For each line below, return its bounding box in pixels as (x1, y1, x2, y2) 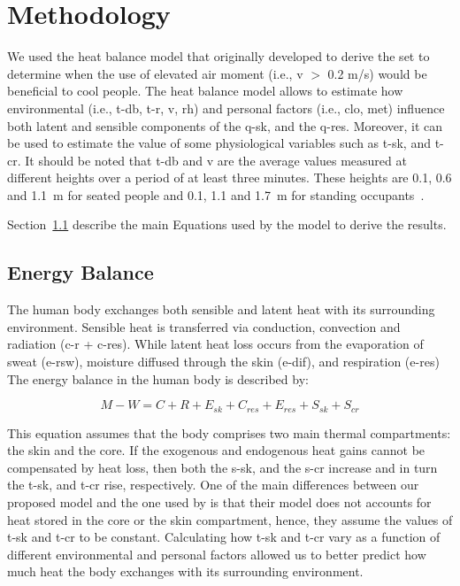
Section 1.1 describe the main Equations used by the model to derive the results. (7, 215, 447, 234)
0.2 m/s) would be (327, 64, 427, 82)
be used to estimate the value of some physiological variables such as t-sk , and (7, 134, 431, 152)
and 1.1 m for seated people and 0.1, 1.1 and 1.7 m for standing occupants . (7, 185, 425, 204)
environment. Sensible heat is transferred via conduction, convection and (7, 317, 401, 335)
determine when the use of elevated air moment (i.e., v (7, 64, 303, 82)
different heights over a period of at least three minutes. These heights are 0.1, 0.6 (7, 168, 452, 187)
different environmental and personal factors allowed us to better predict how (7, 544, 426, 563)
